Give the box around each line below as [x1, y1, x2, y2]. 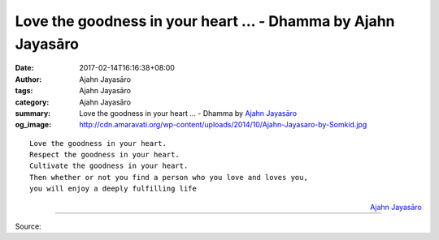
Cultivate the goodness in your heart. [29, 161, 189, 170]
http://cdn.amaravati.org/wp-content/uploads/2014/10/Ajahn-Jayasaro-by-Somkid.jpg [79, 120, 367, 130]
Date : [15, 63, 34, 73]
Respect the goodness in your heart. [29, 150, 180, 160]
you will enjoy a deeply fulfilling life [29, 184, 197, 194]
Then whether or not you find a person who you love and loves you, [29, 173, 308, 182]
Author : [15, 74, 42, 84]
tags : [15, 86, 33, 96]
